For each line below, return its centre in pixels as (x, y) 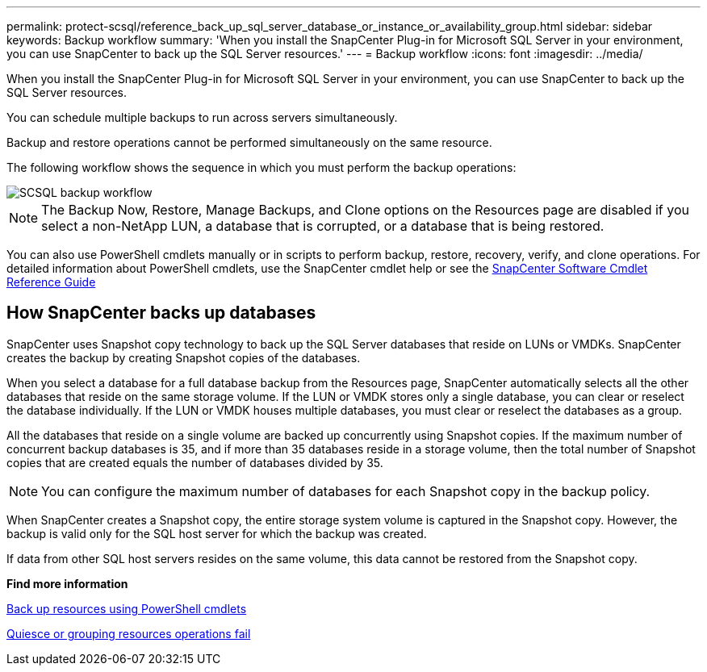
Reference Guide (51, 282)
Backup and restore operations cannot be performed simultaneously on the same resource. (249, 142)
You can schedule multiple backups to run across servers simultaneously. (202, 117)
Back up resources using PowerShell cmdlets (127, 608)
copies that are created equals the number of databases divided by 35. (195, 462)
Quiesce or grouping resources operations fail (129, 633)
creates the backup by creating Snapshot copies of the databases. (184, 357)
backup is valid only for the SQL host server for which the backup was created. (217, 533)
